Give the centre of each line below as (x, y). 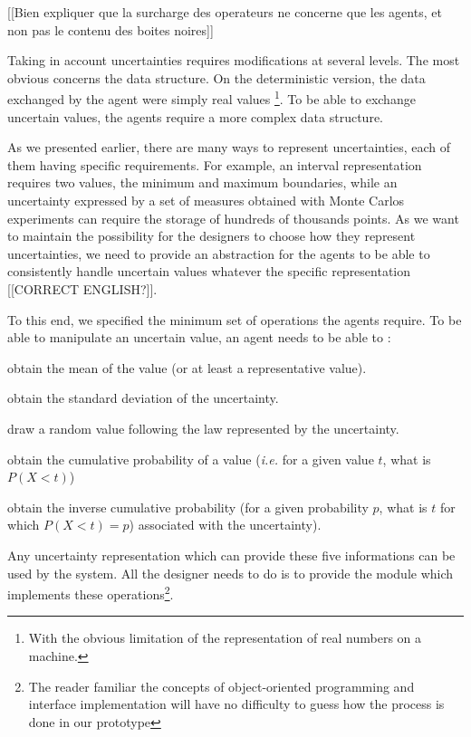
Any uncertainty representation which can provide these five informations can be (231, 555)
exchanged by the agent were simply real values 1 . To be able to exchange (211, 98)
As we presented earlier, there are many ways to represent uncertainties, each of (229, 147)
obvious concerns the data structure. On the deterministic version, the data (216, 77)
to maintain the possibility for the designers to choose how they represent (211, 236)
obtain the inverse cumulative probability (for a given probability (188, 507)
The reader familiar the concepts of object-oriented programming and (221, 686)
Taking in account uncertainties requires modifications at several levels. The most (234, 60)
